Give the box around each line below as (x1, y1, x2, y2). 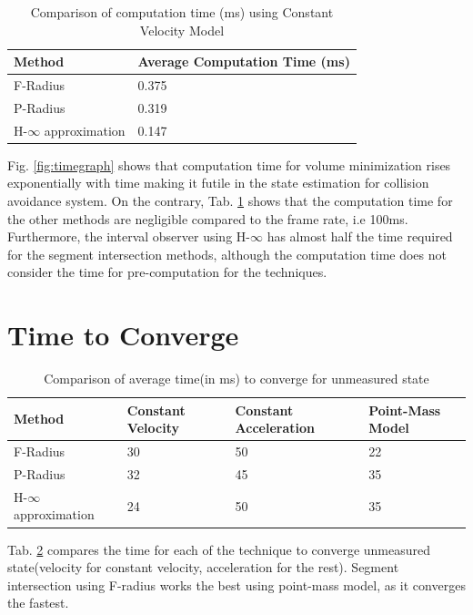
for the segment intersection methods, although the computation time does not (7, 244, 447, 263)
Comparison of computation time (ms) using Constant (30, 3, 334, 21)
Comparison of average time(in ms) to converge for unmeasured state (44, 369, 429, 388)
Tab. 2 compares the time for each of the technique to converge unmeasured (7, 539, 430, 559)
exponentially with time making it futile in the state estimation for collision (7, 173, 429, 192)
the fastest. (7, 593, 69, 612)
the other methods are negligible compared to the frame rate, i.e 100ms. (7, 209, 408, 228)
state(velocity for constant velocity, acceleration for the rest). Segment (7, 558, 399, 577)
